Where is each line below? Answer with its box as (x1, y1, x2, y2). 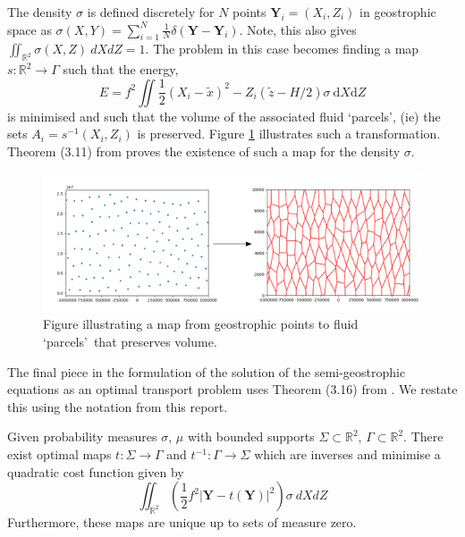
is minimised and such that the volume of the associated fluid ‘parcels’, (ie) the (7, 106, 441, 125)
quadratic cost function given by (7, 462, 184, 481)
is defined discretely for (87, 3, 215, 21)
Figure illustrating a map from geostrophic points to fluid (43, 315, 359, 333)
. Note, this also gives (239, 20, 357, 38)
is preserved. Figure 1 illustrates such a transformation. (137, 124, 441, 143)
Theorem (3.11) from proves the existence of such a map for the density (7, 141, 401, 160)
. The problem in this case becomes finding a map (145, 39, 419, 58)
